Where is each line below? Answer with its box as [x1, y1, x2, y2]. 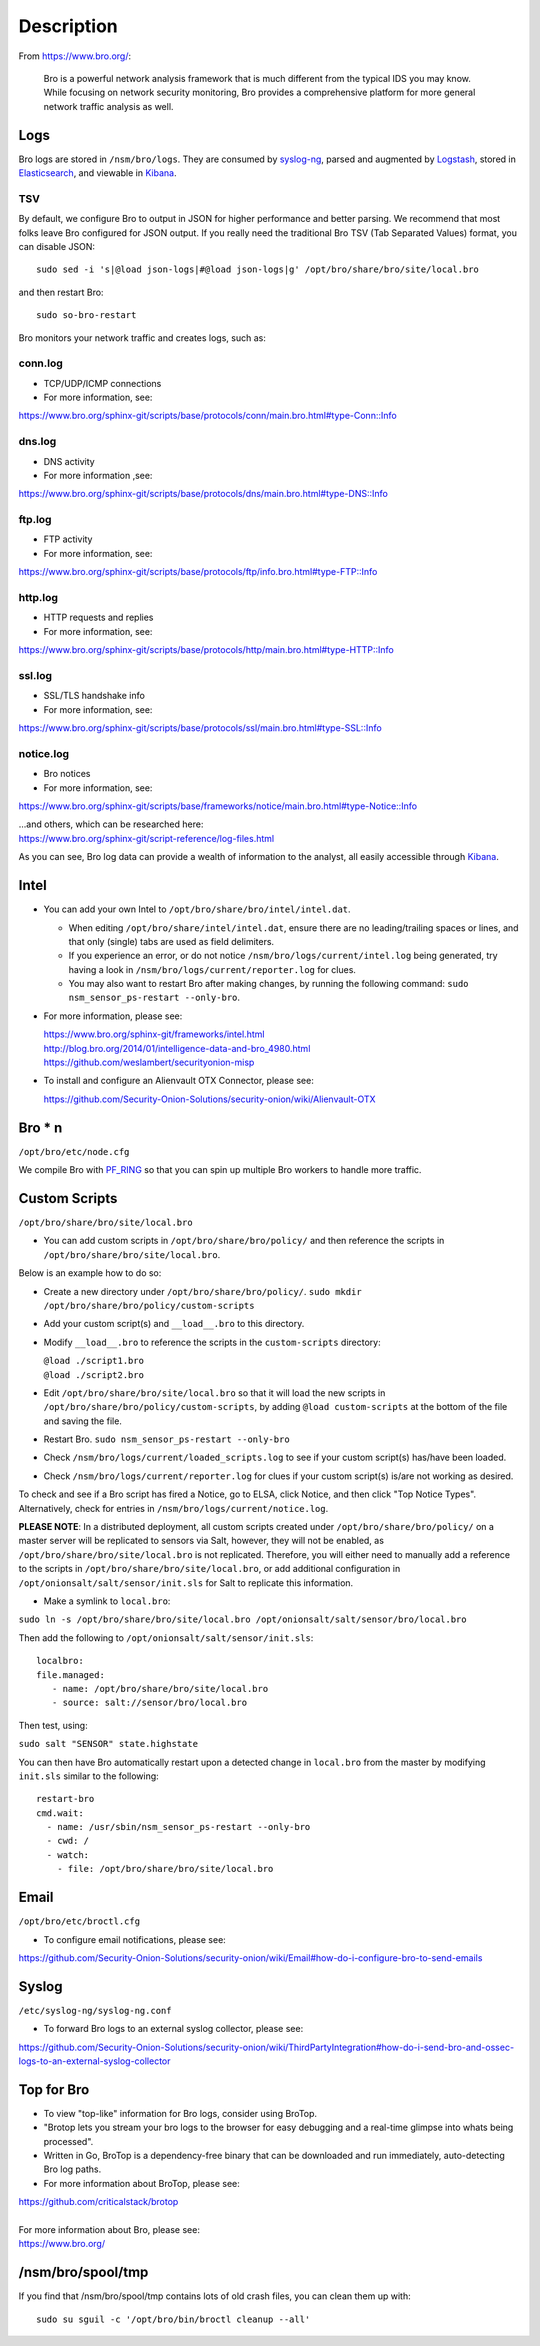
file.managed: [36, 1669, 105, 1680]
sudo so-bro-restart [36, 310, 137, 321]
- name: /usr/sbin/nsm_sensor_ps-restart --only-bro [46, 1821, 311, 1833]
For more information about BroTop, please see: [43, 2177, 240, 2189]
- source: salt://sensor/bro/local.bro [51, 1697, 248, 1709]
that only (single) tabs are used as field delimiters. [68, 935, 275, 947]
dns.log [18, 435, 57, 449]
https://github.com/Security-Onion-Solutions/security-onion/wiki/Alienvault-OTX [43, 1093, 376, 1105]
